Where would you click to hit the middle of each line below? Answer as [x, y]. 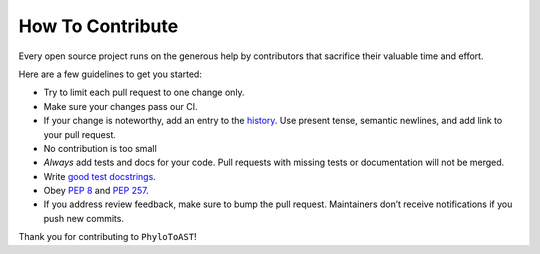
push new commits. [84, 218]
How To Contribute [98, 26]
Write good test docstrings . [100, 176]
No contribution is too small [100, 148]
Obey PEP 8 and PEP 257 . [96, 191]
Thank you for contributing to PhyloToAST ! [107, 237]
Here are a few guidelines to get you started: [110, 74]
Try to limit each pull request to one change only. [144, 92]
